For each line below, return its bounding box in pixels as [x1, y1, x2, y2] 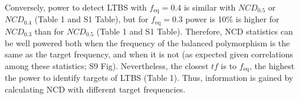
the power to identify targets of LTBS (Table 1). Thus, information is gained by [5, 71, 294, 84]
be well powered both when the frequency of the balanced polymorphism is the [5, 36, 290, 49]
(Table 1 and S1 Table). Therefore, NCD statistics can [96, 25, 293, 37]
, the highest [249, 59, 295, 71]
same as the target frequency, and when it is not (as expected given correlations [5, 48, 293, 60]
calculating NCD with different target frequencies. [5, 83, 186, 95]
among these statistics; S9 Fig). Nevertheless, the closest [5, 59, 209, 71]
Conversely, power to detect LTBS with [5, 1, 147, 13]
